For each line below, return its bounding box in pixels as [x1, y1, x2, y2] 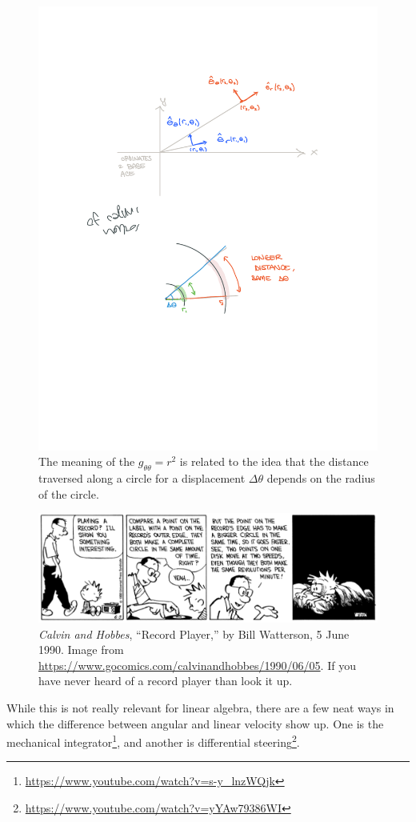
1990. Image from [38, 641, 124, 658]
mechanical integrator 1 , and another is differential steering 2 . [6, 732, 300, 750]
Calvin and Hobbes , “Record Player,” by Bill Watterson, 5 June [38, 625, 350, 642]
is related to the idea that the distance [179, 453, 369, 470]
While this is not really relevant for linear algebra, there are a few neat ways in [6, 699, 394, 716]
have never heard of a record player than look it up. [38, 672, 293, 689]
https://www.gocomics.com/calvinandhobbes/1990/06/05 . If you [38, 656, 356, 673]
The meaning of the [38, 453, 135, 470]
